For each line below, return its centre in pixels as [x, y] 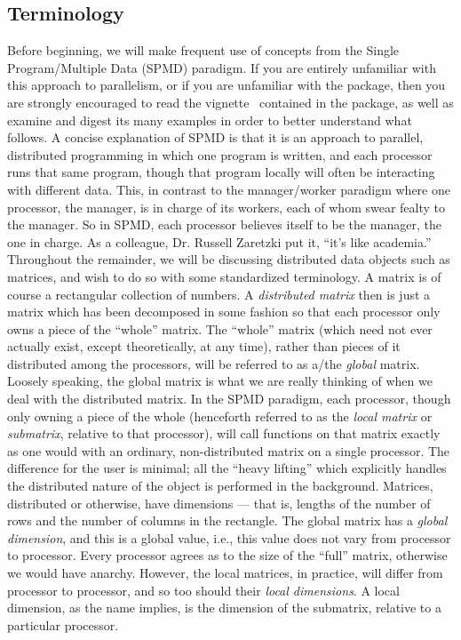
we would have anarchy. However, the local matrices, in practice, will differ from [225, 573]
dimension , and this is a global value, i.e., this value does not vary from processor [229, 537]
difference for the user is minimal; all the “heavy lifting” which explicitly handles [227, 468]
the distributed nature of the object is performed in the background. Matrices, [220, 486]
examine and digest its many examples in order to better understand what [210, 120]
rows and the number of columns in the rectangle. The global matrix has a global [227, 520]
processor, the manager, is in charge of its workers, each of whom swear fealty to [226, 207]
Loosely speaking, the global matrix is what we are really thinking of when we [220, 381]
